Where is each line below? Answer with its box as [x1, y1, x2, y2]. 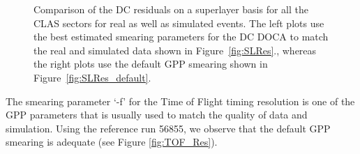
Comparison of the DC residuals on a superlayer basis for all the [33, 2, 309, 16]
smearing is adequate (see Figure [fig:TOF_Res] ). [6, 134, 218, 149]
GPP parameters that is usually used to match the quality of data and [6, 107, 308, 122]
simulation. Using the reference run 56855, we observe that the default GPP [6, 121, 331, 135]
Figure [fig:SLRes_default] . [33, 70, 151, 84]
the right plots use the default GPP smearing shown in [33, 56, 268, 71]
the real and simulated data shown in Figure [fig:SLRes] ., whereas [33, 43, 317, 57]
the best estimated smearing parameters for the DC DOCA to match [33, 29, 329, 44]
